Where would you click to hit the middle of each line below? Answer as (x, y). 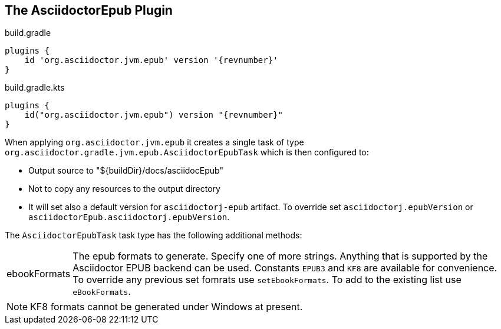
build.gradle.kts (35, 88)
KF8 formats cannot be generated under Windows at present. (167, 307)
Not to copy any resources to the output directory (124, 189)
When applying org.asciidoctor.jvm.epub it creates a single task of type (154, 142)
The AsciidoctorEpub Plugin (89, 10)
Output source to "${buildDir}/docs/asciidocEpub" (126, 171)
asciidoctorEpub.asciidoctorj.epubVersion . (129, 217)
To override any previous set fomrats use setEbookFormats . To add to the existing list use (267, 280)
